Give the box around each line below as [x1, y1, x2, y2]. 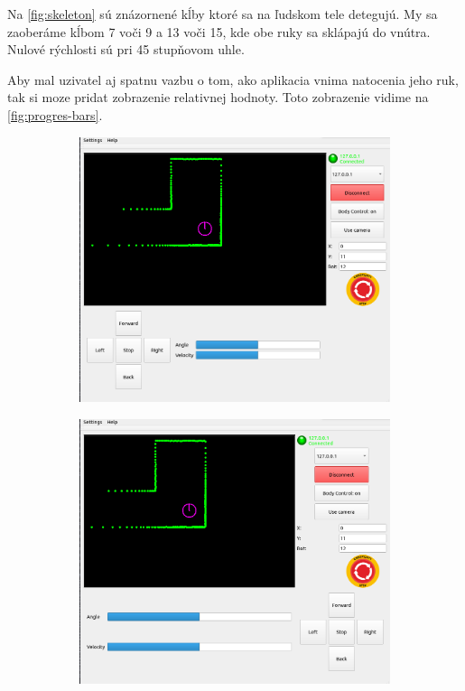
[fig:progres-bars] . [7, 105, 103, 124]
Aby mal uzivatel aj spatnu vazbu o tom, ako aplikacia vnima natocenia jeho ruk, [7, 70, 459, 89]
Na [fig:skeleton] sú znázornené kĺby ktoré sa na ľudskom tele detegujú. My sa [7, 5, 438, 23]
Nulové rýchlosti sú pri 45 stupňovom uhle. [7, 40, 245, 59]
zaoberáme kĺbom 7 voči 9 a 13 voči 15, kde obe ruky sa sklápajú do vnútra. [7, 22, 431, 41]
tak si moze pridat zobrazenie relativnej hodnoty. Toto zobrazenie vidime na [7, 88, 429, 107]
